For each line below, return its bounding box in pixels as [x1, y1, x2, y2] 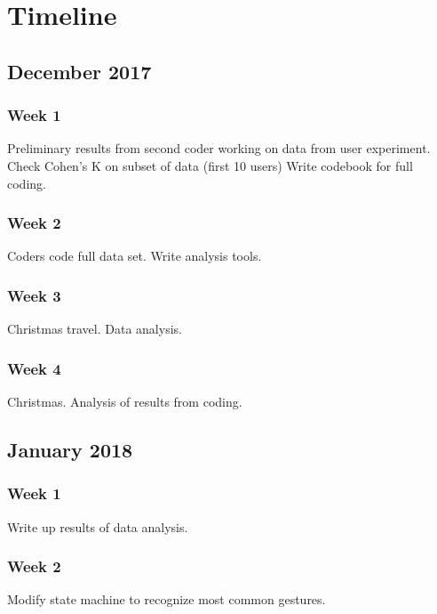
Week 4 [7, 357, 61, 379]
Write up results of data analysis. [7, 517, 188, 536]
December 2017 [7, 57, 152, 85]
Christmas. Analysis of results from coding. [7, 392, 242, 410]
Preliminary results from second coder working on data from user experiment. [7, 139, 431, 158]
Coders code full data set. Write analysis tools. [7, 246, 262, 265]
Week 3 [7, 284, 61, 306]
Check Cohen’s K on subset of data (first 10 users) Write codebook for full [7, 156, 413, 174]
